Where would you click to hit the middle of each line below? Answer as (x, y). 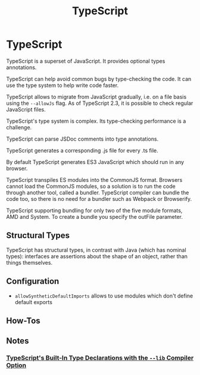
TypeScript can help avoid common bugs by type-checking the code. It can (99, 79)
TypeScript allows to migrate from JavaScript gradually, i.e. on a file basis (96, 97)
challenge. (19, 127)
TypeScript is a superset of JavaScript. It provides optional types (86, 61)
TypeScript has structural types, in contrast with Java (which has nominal (96, 250)
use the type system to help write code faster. (62, 85)
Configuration (33, 281)
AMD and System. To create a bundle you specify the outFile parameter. (95, 216)
